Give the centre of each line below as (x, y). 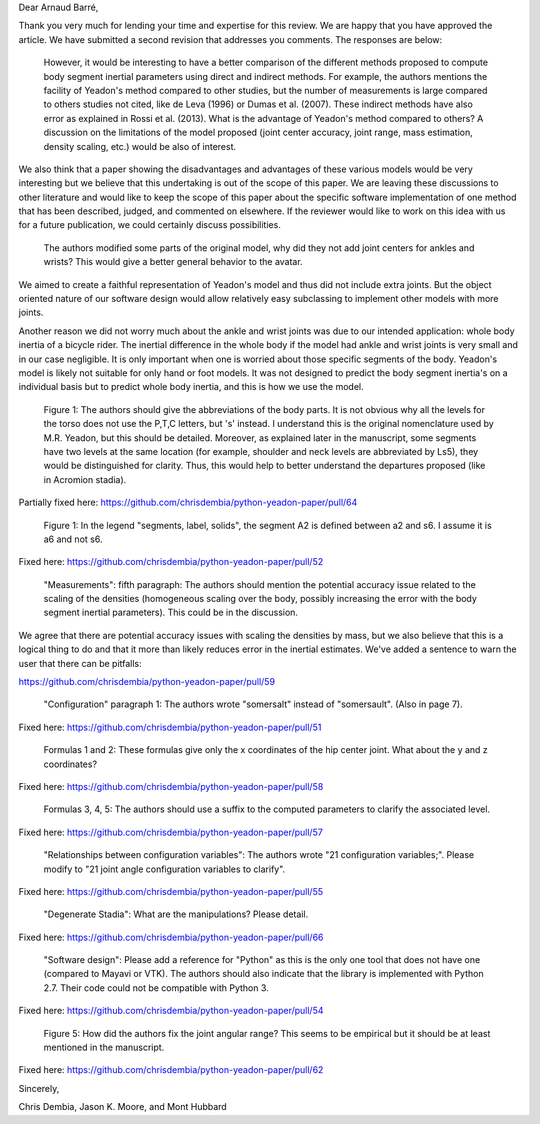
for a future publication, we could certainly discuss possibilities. (150, 225)
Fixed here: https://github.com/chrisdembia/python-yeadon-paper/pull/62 (171, 1070)
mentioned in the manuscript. (104, 1047)
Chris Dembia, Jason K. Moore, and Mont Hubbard (122, 1107)
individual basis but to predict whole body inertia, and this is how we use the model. (191, 387)
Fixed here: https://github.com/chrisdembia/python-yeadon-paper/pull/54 (171, 1011)
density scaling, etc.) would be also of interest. (140, 146)
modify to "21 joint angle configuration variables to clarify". (164, 869)
